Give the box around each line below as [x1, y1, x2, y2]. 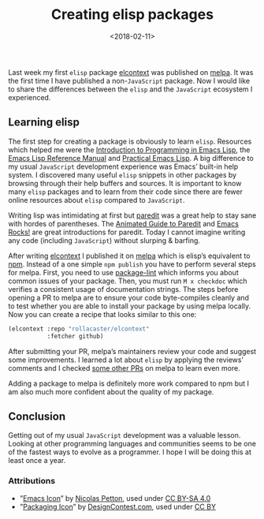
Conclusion [8, 409, 66, 423]
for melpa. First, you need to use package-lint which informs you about [8, 267, 239, 277]
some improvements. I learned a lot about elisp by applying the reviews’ [8, 355, 244, 364]
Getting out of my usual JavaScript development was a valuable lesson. [8, 431, 241, 440]
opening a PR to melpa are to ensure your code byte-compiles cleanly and [8, 293, 250, 302]
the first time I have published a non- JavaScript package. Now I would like [8, 76, 251, 85]
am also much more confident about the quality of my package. [8, 386, 214, 396]
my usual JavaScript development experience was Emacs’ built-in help [8, 162, 239, 171]
